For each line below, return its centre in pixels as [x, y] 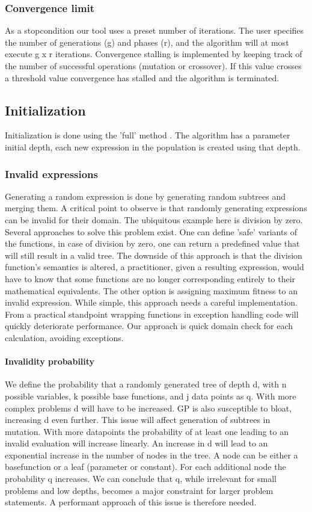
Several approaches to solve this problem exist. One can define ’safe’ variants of [151, 231]
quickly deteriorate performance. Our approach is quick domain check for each [149, 326]
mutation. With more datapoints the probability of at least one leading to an [147, 431]
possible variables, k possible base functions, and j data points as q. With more [151, 396]
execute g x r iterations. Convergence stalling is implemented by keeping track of [154, 54]
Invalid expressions [51, 174]
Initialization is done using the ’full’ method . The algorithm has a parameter [148, 135]
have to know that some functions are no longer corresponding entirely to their [150, 278]
